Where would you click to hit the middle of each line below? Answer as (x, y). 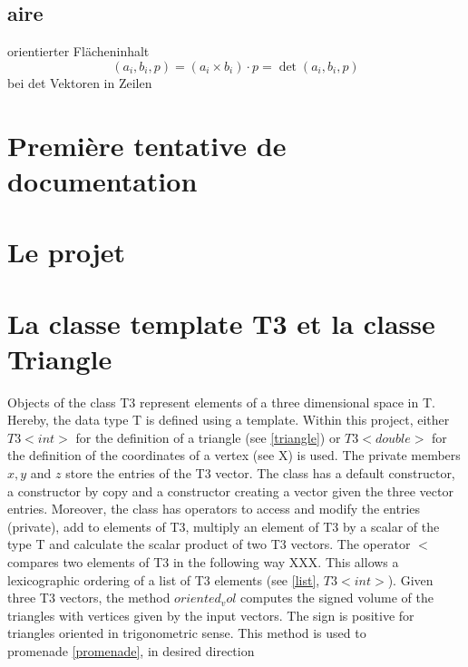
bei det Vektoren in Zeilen (80, 82)
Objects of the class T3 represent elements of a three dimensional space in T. (221, 402)
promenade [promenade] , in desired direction (131, 650)
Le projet (67, 252)
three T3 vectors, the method (89, 598)
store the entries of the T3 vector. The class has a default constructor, (260, 473)
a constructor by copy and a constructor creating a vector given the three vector (230, 490)
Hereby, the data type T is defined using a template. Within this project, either (229, 420)
